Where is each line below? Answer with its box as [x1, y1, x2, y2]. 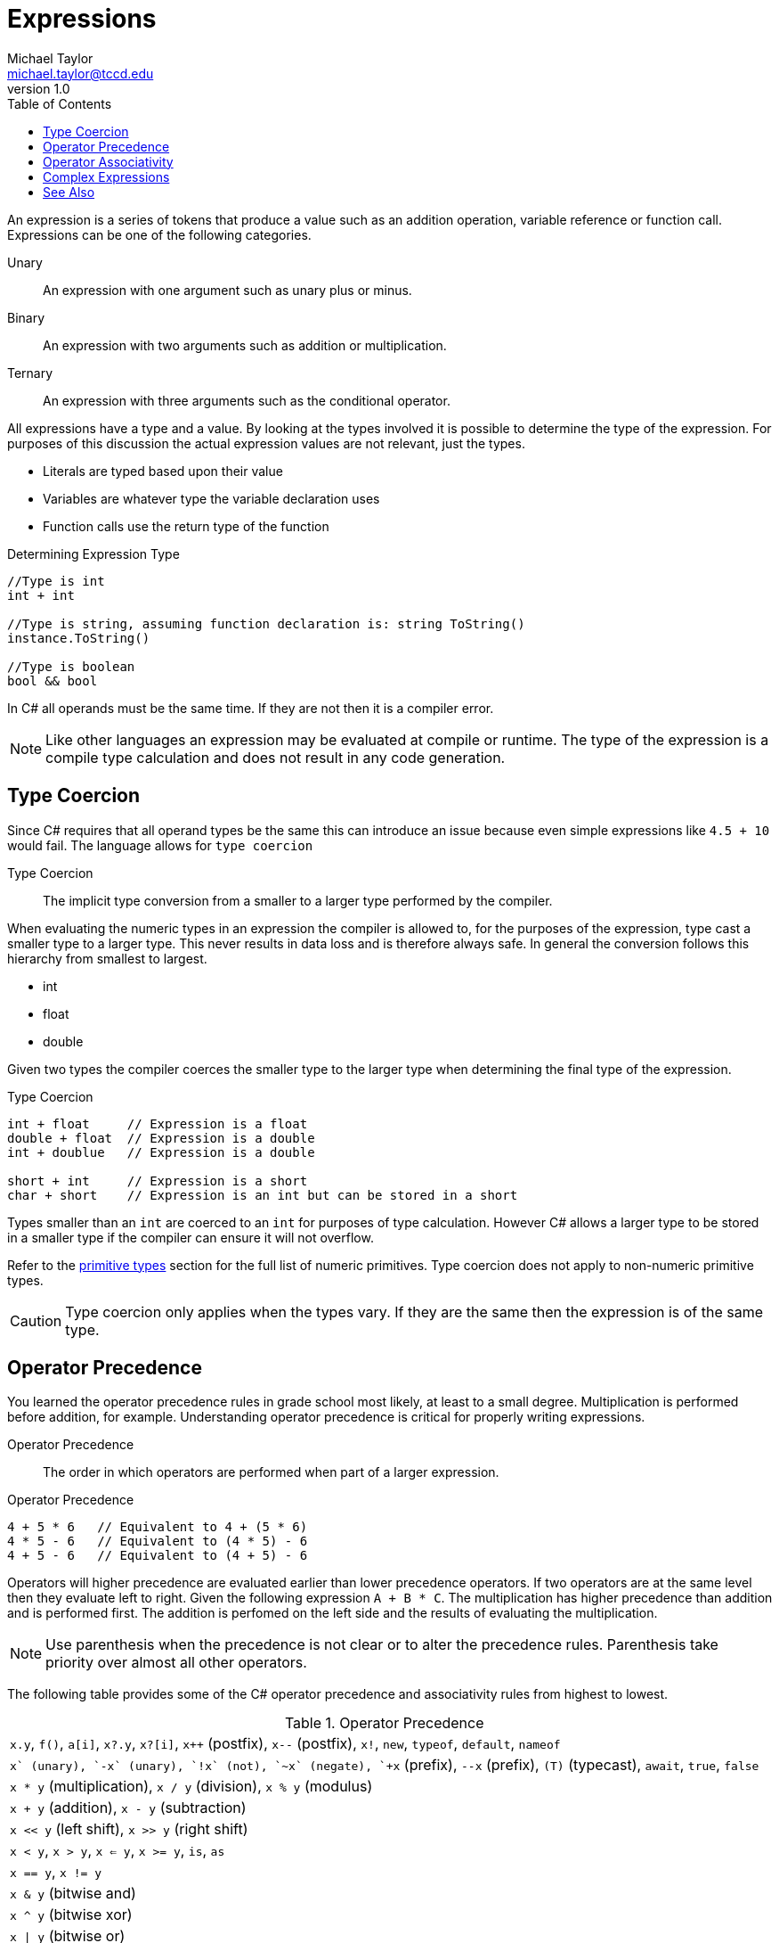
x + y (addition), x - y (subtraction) [10, 1799, 247, 1817]
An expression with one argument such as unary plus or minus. [43, 282, 412, 298]
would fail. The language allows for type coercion [7, 837, 313, 853]
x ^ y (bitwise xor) [10, 1906, 133, 1924]
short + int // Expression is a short [7, 1173, 308, 1188]
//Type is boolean [7, 659, 135, 674]
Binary [7, 309, 45, 325]
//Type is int [7, 573, 105, 588]
